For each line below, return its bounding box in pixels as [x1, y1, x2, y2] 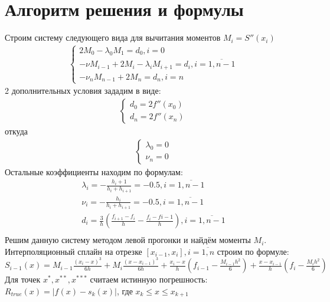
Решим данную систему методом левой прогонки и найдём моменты [5, 234, 251, 246]
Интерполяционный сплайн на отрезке [5, 245, 142, 257]
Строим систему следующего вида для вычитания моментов [5, 31, 221, 44]
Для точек [5, 273, 41, 285]
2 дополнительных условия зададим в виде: [5, 84, 161, 97]
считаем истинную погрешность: [90, 273, 208, 285]
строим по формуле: [217, 245, 289, 257]
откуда [5, 124, 28, 137]
